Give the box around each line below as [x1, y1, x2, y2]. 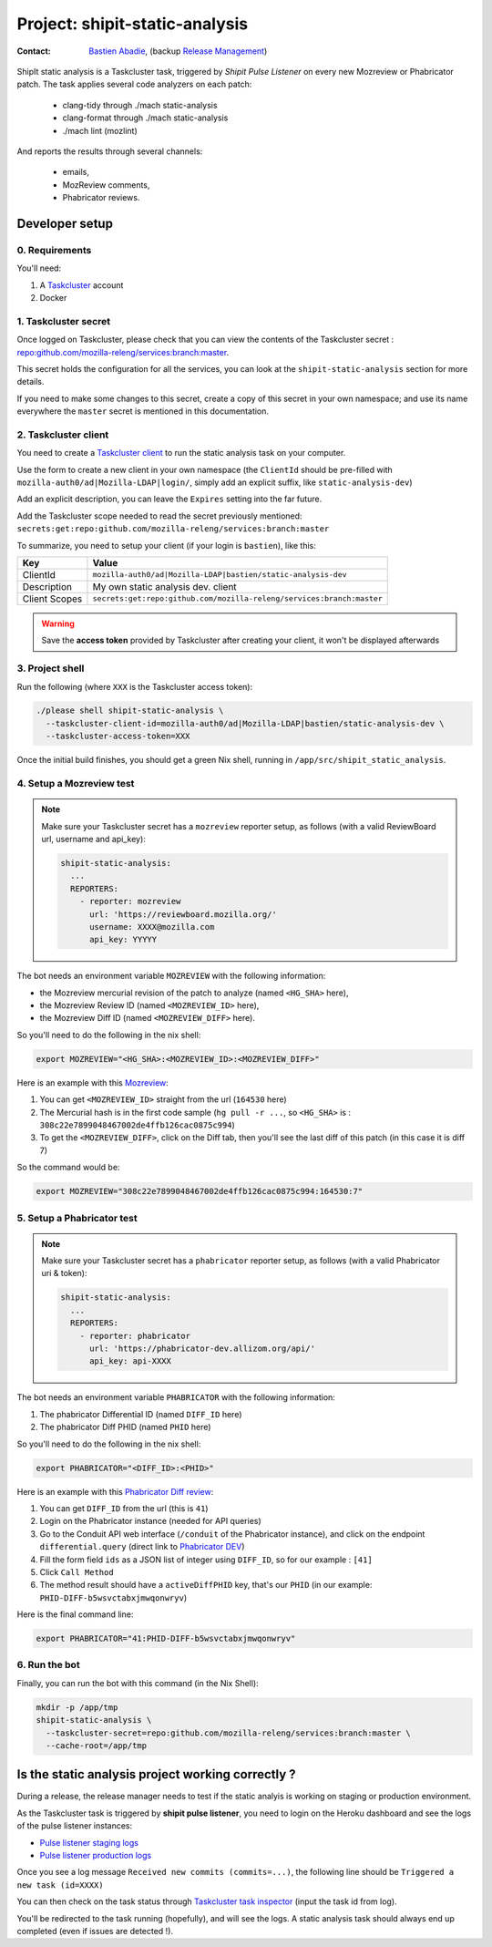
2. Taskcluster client [16, 428, 109, 441]
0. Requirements [16, 243, 92, 256]
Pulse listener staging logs [39, 1837, 138, 1848]
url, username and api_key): [41, 833, 146, 844]
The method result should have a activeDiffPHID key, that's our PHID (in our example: [39, 1580, 373, 1591]
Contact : [16, 46, 52, 57]
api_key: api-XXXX [89, 1356, 172, 1366]
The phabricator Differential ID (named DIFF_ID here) [39, 1408, 242, 1419]
